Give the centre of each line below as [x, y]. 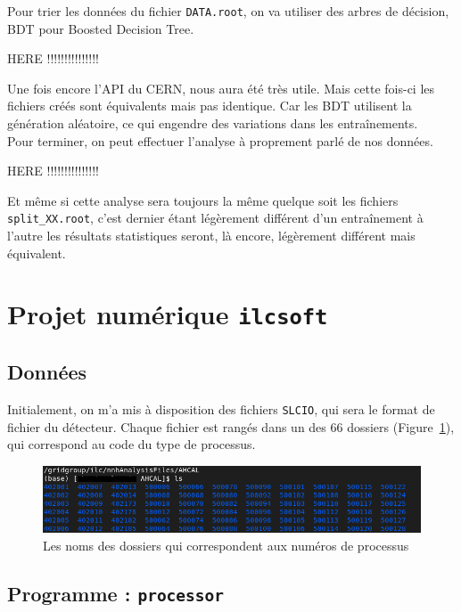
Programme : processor [116, 593]
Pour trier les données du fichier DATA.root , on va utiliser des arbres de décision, [228, 11]
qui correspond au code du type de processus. [132, 444]
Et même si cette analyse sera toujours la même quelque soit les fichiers [203, 200]
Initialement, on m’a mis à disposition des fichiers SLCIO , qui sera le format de [221, 408]
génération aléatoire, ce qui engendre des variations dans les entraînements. [213, 123]
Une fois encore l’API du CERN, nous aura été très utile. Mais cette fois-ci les [221, 88]
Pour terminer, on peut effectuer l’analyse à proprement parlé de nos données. [220, 140]
